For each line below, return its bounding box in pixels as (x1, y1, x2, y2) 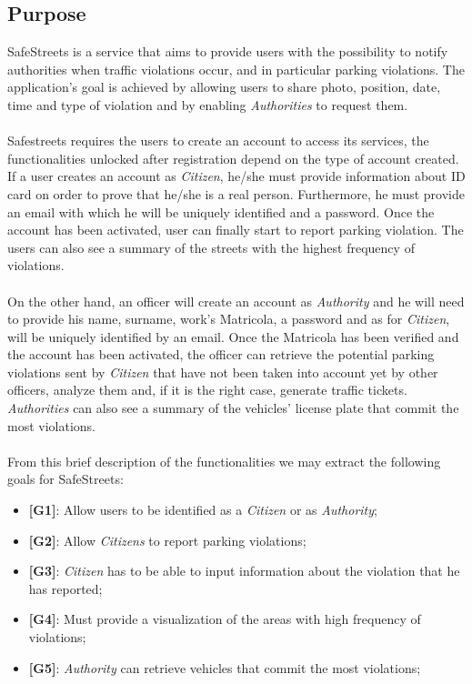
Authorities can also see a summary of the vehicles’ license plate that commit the (7, 398, 459, 417)
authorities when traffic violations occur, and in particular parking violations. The (7, 59, 465, 78)
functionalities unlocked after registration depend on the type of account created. (7, 148, 459, 167)
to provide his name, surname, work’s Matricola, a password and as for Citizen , (7, 309, 450, 328)
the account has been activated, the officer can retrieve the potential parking (7, 345, 435, 364)
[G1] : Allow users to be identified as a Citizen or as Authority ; (28, 500, 377, 519)
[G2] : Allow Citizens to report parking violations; (28, 530, 306, 549)
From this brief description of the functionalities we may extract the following (7, 451, 441, 470)
